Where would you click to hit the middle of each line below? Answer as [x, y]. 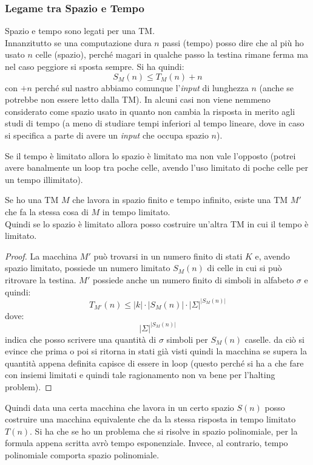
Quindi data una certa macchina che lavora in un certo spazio [119, 407]
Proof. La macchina [41, 256]
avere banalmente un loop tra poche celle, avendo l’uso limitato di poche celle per [156, 167]
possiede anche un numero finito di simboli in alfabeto [193, 279]
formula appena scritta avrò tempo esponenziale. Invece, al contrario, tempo [146, 443]
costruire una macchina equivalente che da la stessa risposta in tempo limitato [150, 419]
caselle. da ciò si [274, 339]
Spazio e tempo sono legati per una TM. [80, 31]
